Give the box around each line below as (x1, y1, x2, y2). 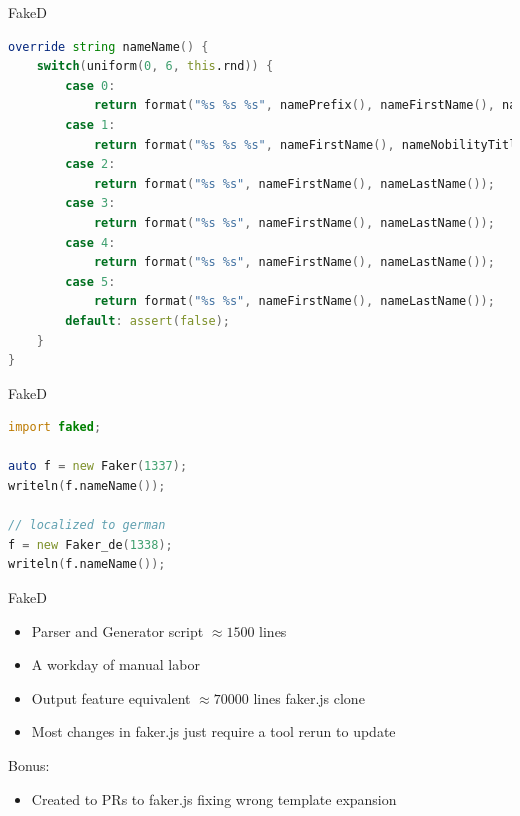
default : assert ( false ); (65, 313, 230, 328)
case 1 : (65, 117, 116, 132)
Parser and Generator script (31, 620, 204, 641)
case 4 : (65, 235, 116, 250)
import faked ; (8, 420, 102, 435)
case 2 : (65, 157, 116, 172)
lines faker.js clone (253, 687, 365, 708)
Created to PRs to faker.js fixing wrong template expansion (31, 788, 397, 809)
